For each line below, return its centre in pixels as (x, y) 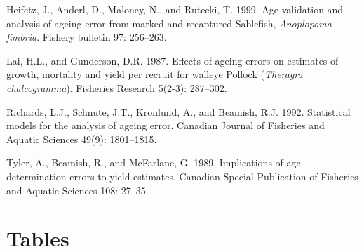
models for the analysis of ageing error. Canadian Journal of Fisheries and (166, 125)
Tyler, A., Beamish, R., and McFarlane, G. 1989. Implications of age (154, 163)
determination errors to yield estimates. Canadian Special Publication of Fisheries (182, 176)
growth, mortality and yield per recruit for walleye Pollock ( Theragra (155, 74)
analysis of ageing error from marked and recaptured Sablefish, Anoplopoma (169, 23)
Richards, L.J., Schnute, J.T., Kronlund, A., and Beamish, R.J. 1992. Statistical (178, 111)
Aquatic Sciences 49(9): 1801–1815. (82, 139)
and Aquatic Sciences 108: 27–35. (77, 190)
